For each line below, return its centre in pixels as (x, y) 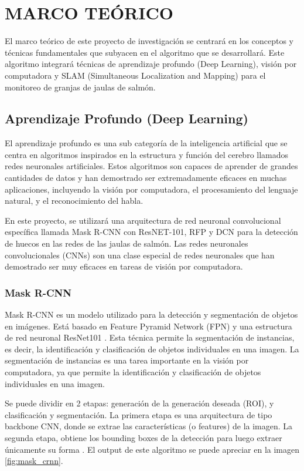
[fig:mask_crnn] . (34, 461)
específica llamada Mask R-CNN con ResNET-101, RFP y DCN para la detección (151, 232)
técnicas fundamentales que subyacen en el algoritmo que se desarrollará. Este (145, 52)
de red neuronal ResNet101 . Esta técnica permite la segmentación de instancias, (150, 337)
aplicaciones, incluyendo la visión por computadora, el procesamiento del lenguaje (151, 189)
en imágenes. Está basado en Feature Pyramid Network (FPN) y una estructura (148, 326)
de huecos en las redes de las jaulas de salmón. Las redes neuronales (127, 243)
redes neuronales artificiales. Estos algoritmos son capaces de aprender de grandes (151, 166)
